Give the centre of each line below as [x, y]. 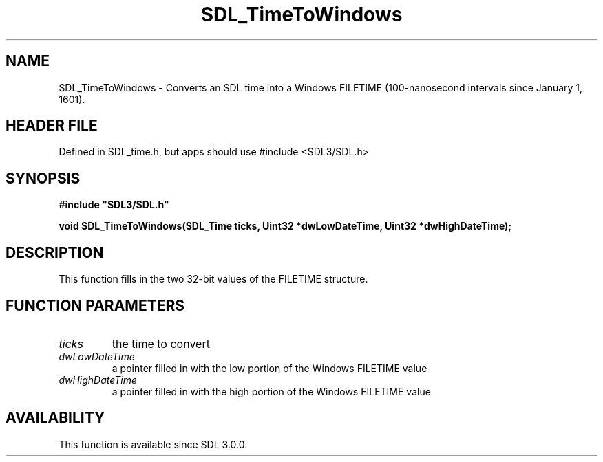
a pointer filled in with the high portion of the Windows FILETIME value [271, 391]
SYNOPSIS [43, 178]
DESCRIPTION [55, 252]
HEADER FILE [52, 126]
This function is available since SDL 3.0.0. [153, 444]
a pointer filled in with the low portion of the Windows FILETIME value [269, 368]
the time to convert [161, 343]
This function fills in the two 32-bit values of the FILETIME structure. [213, 279]
